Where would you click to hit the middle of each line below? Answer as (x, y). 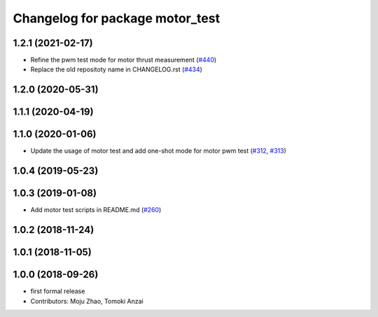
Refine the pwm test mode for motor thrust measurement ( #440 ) (124, 60)
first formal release (58, 291)
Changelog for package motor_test (117, 18)
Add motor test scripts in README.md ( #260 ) (96, 210)
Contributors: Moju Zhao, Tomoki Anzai (87, 301)
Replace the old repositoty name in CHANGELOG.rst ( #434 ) (117, 69)
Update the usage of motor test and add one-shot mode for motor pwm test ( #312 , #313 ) (159, 151)
